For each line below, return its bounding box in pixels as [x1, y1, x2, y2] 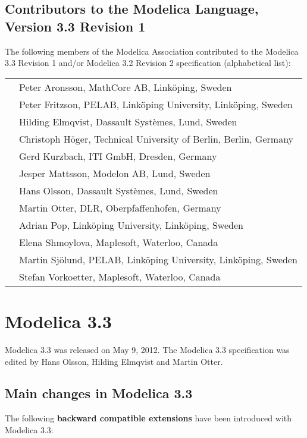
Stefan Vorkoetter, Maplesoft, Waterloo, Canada [19, 269, 221, 283]
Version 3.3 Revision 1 [5, 17, 146, 35]
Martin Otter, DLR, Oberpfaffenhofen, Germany [19, 200, 221, 215]
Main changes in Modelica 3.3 [5, 384, 193, 402]
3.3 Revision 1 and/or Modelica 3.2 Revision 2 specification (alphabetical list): [5, 56, 291, 69]
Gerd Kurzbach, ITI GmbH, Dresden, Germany [19, 149, 217, 163]
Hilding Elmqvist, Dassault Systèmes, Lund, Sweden [19, 114, 237, 128]
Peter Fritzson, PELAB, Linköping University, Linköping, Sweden [19, 97, 293, 111]
